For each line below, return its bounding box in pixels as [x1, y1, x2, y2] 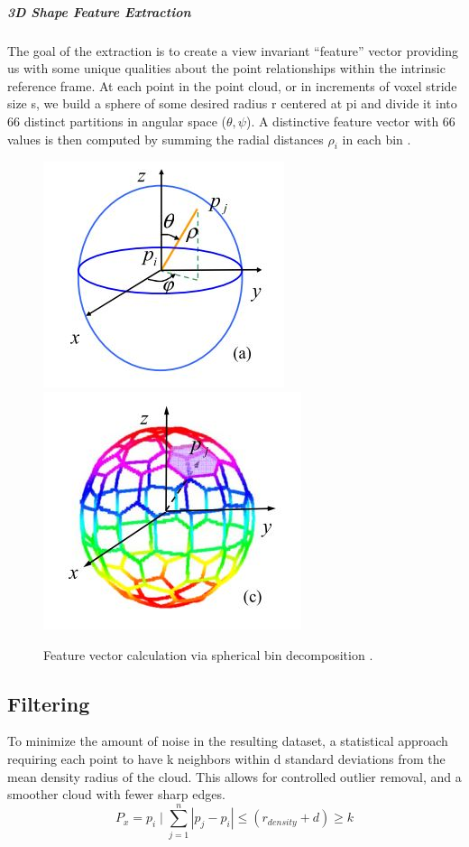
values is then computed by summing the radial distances [7, 129, 324, 148]
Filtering [7, 689, 90, 717]
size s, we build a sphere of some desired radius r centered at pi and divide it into [7, 94, 457, 113]
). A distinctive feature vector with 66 [245, 111, 455, 130]
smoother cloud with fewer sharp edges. [7, 785, 225, 804]
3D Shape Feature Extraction [7, 2, 191, 21]
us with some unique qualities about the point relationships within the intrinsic [7, 59, 446, 78]
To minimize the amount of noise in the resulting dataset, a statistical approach [7, 731, 448, 750]
